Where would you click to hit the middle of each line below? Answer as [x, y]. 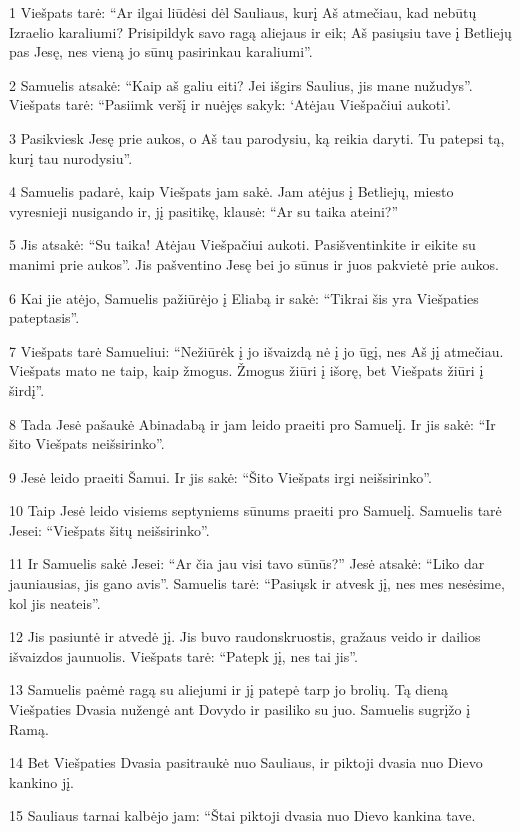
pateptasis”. [44, 317]
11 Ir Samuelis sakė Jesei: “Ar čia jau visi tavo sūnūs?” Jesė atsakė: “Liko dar [247, 563]
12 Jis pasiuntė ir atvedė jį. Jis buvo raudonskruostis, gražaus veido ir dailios [245, 636]
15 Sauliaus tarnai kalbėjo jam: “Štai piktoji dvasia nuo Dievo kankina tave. [242, 815]
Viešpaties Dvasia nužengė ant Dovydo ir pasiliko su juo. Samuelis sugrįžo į [240, 709]
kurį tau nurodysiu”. [71, 157]
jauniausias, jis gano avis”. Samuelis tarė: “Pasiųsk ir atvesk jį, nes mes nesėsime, [257, 583]
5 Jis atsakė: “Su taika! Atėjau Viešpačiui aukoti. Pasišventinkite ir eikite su [242, 244]
